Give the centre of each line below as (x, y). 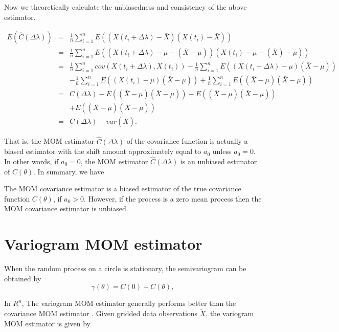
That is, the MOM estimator (49, 141)
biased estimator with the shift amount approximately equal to (103, 151)
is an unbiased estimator (219, 161)
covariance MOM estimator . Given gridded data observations (101, 313)
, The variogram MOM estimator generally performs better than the (129, 303)
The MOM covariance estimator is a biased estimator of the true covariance (123, 189)
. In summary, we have (69, 171)
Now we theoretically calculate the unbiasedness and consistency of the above (126, 7)
